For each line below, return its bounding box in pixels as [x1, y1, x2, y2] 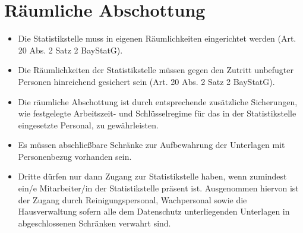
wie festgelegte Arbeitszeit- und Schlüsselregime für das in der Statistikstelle [18, 107, 296, 119]
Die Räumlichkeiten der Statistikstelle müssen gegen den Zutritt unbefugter [18, 64, 293, 76]
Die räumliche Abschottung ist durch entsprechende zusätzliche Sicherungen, [18, 95, 298, 108]
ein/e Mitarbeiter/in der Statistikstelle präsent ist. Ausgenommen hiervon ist [18, 182, 299, 194]
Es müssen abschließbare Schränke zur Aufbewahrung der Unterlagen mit [18, 138, 285, 151]
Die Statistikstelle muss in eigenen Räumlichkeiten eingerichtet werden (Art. [18, 32, 296, 45]
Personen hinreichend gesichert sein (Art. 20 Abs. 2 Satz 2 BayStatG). [18, 75, 275, 87]
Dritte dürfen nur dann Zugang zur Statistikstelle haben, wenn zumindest [18, 170, 287, 182]
